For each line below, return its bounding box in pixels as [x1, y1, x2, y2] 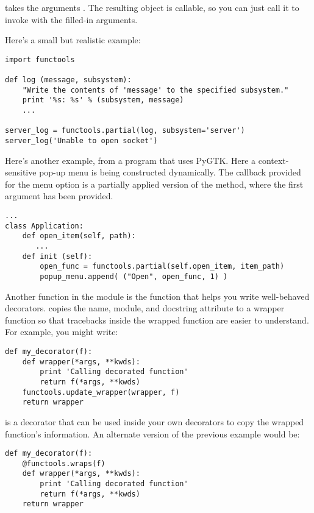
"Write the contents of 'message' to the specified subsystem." [22, 85, 289, 94]
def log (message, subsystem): [5, 76, 132, 85]
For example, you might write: [5, 325, 118, 338]
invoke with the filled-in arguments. [5, 13, 138, 26]
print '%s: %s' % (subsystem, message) [22, 96, 184, 105]
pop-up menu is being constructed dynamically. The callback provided [39, 166, 301, 179]
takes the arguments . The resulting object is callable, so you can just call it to [5, 1, 299, 13]
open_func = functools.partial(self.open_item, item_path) [40, 262, 285, 271]
